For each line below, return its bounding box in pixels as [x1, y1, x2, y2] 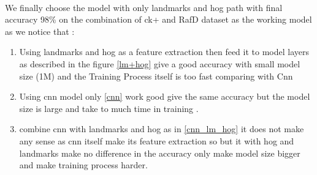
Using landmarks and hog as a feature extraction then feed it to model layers [19, 45, 309, 58]
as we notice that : [5, 24, 75, 37]
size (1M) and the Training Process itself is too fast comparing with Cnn [19, 69, 293, 82]
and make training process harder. [19, 158, 148, 171]
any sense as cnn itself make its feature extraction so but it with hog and [19, 134, 294, 147]
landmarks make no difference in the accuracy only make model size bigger [19, 146, 300, 159]
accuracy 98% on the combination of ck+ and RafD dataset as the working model [5, 13, 312, 26]
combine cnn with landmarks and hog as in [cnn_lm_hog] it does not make [19, 122, 304, 135]
